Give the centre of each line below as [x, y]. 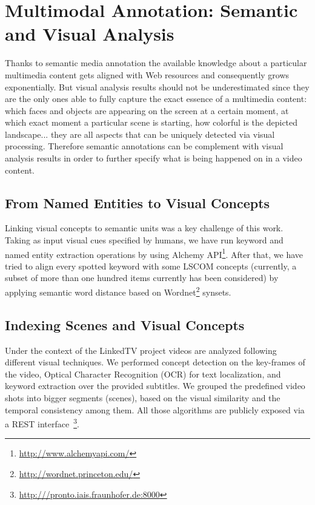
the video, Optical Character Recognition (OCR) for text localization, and [143, 374]
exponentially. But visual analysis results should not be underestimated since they [157, 86]
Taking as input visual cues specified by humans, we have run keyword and [144, 240]
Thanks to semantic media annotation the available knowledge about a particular [156, 63]
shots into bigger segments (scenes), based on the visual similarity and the [143, 397]
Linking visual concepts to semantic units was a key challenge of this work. [144, 228]
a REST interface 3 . [42, 423]
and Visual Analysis [90, 34]
